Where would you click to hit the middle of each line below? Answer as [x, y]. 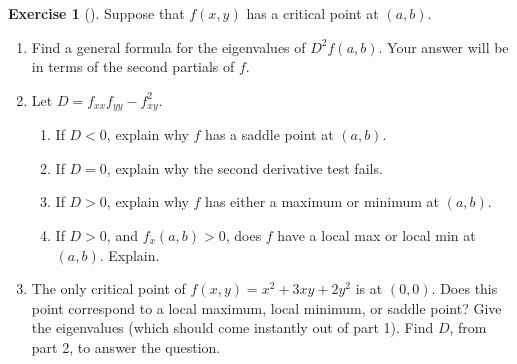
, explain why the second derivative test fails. [244, 167]
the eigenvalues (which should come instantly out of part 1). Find [232, 327]
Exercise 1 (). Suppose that [96, 13]
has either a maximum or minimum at [322, 201]
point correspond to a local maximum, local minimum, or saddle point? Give [266, 307]
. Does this [464, 288]
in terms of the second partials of [133, 66]
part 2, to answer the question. [126, 346]
